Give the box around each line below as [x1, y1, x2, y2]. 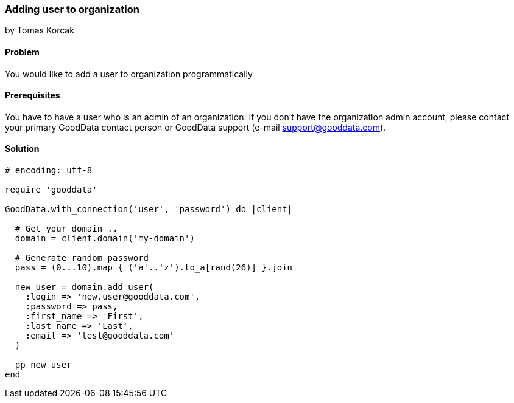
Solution [5, 143, 40, 154]
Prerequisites [5, 90, 60, 101]
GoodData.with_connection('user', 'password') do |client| [5, 204, 293, 215]
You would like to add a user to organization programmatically [5, 68, 253, 79]
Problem [5, 46, 40, 57]
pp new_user [15, 360, 72, 370]
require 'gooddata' [5, 185, 97, 195]
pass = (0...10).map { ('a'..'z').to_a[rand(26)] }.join [15, 263, 293, 273]
